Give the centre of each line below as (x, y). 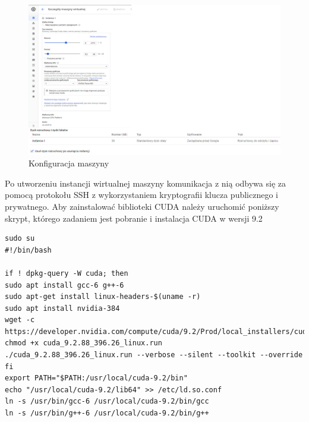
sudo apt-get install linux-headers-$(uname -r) (103, 297)
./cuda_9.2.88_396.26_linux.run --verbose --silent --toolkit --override (154, 355)
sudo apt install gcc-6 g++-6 (64, 285)
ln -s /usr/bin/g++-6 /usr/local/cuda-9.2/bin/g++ (107, 413)
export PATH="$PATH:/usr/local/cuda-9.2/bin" (96, 378)
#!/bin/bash (28, 250)
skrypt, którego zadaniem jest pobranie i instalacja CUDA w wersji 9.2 (134, 218)
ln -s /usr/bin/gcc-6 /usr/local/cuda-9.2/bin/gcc (107, 401)
